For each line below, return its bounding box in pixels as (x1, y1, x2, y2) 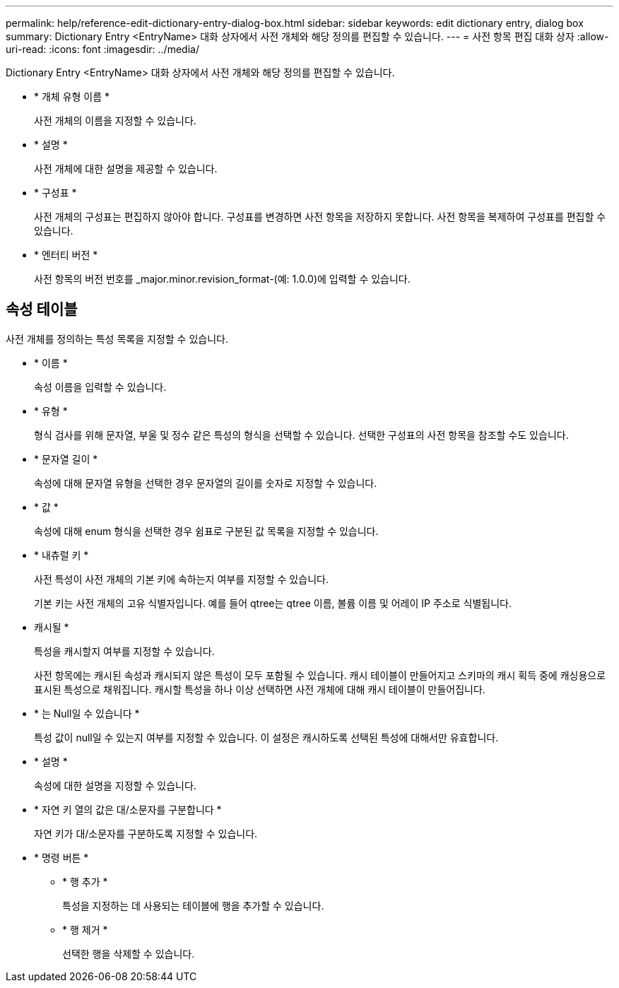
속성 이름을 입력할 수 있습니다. (34, 380, 167, 393)
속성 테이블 (6, 300, 78, 319)
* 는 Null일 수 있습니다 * (34, 707, 140, 719)
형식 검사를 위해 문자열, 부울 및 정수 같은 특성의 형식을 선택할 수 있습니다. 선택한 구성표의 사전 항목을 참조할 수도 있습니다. (34, 428, 569, 441)
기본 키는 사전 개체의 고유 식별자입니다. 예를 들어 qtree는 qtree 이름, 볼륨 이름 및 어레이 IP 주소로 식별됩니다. (34, 596, 512, 609)
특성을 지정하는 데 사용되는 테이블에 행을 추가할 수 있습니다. (62, 899, 324, 912)
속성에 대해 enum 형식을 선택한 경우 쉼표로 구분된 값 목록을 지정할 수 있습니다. (34, 524, 379, 537)
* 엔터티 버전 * (34, 249, 98, 261)
